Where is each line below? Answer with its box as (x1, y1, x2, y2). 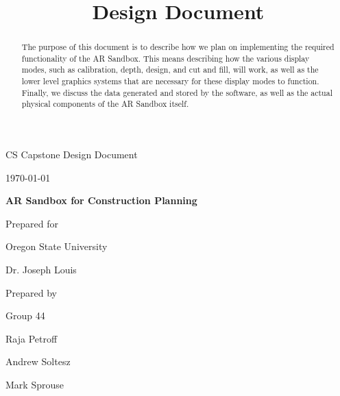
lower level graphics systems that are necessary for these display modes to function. (21, 75, 319, 87)
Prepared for (5, 216, 58, 230)
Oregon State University (5, 239, 108, 253)
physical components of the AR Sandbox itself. (21, 98, 189, 110)
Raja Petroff (5, 331, 58, 345)
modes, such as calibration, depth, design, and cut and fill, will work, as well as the (21, 64, 319, 75)
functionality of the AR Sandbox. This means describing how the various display (21, 52, 310, 64)
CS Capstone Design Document (5, 147, 138, 162)
